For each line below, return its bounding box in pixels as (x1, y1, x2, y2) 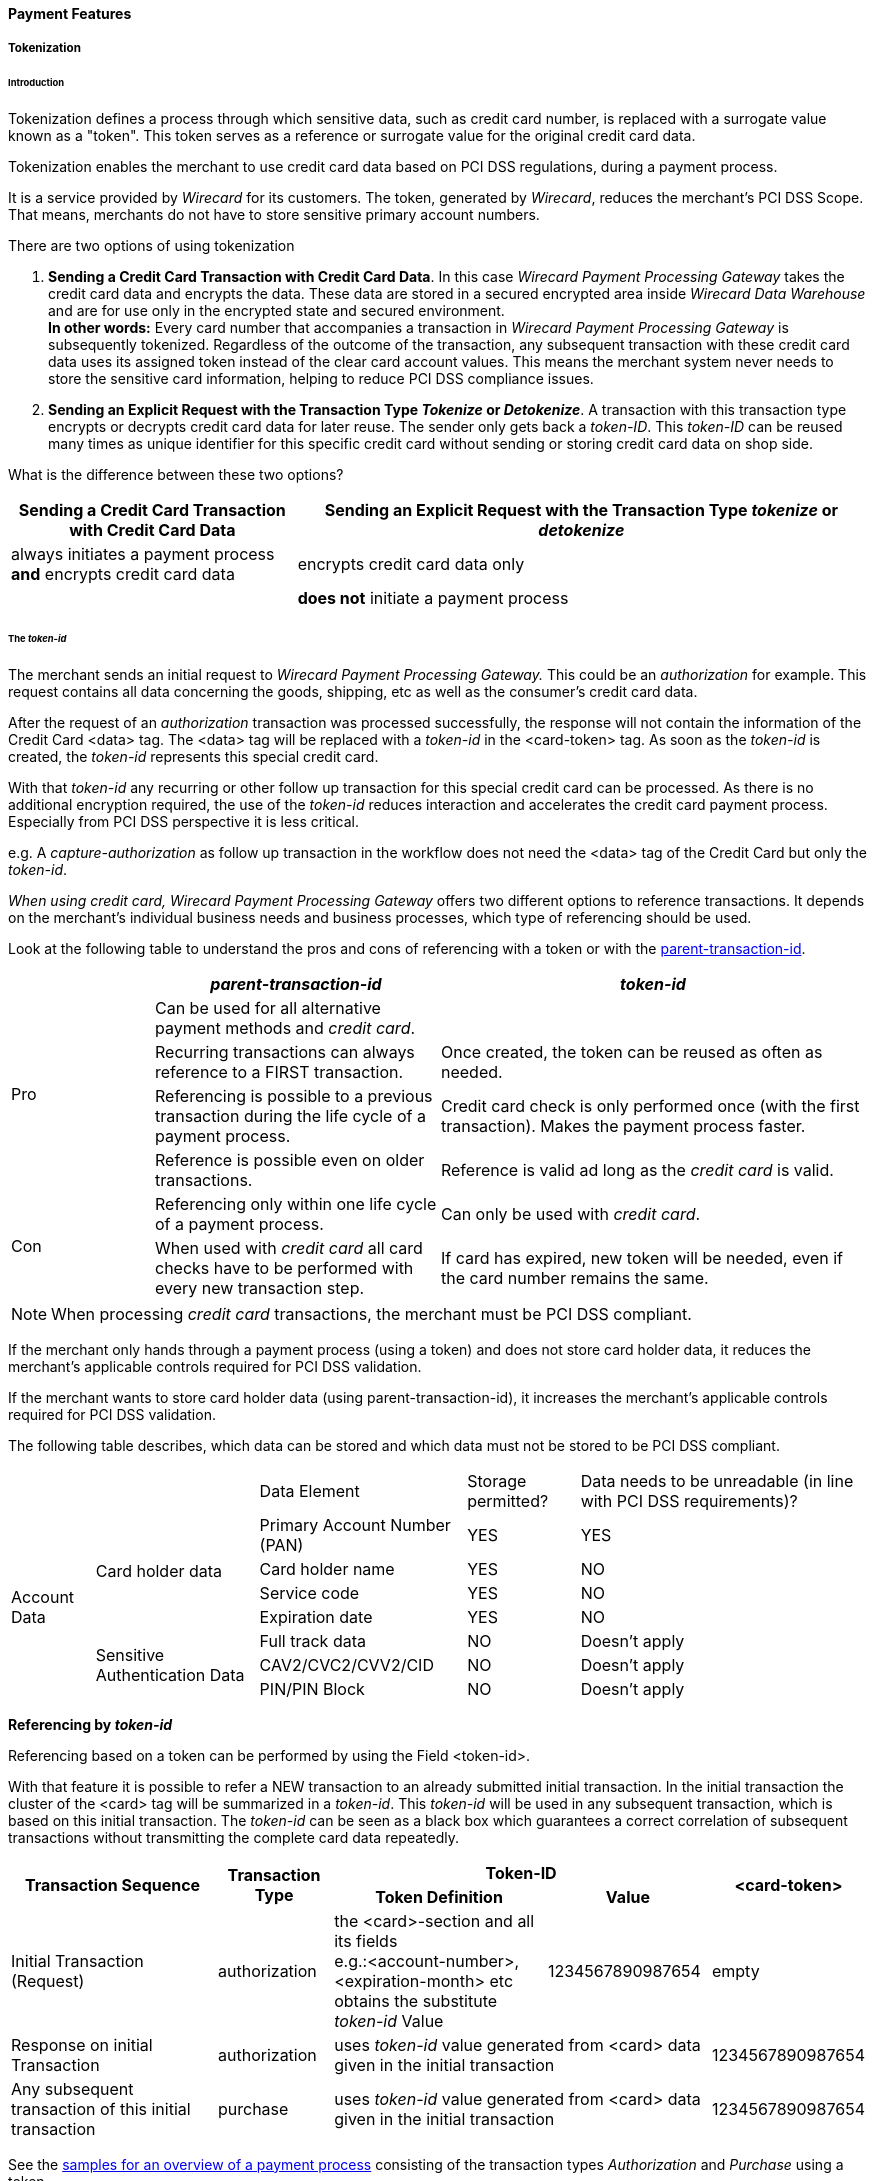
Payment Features (8, 5, 132, 22)
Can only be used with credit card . (440, 1203, 701, 1224)
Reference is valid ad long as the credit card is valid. (440, 1159, 834, 1180)
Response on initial (11, 2034, 153, 2055)
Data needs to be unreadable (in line (580, 1470, 854, 1491)
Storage (467, 1470, 527, 1491)
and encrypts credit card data (11, 564, 235, 585)
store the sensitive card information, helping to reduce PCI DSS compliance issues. (48, 370, 594, 388)
